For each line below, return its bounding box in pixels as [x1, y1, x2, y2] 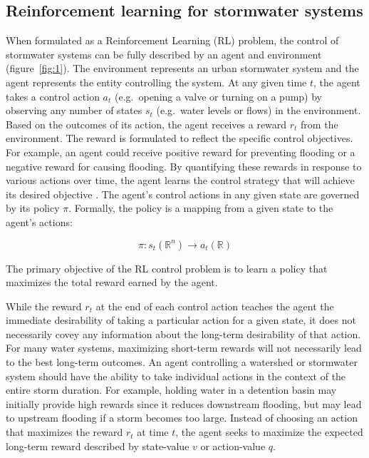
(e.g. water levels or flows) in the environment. [156, 103, 361, 118]
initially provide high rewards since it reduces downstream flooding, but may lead [6, 396, 362, 411]
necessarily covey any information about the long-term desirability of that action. [6, 326, 361, 341]
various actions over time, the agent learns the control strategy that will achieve [6, 173, 355, 188]
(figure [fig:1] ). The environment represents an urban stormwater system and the [6, 61, 359, 76]
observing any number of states [6, 103, 142, 118]
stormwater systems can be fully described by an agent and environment [6, 46, 322, 61]
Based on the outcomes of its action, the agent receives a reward [6, 116, 287, 131]
